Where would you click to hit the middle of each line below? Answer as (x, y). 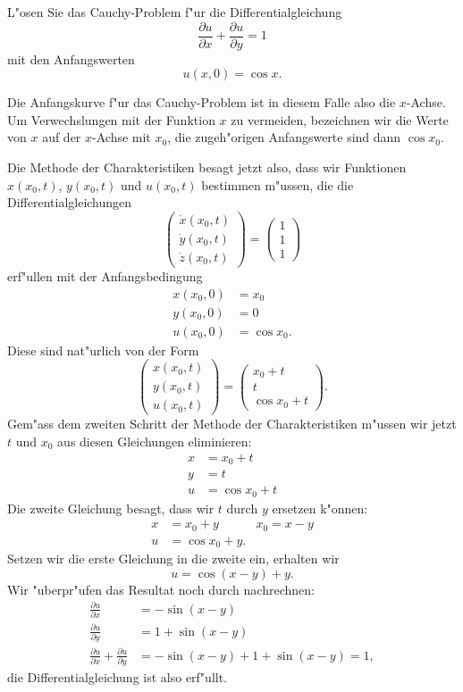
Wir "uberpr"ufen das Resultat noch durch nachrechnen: (161, 589)
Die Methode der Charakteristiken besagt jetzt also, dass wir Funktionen (207, 167)
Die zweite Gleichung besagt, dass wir (111, 508)
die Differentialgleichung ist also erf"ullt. (118, 676)
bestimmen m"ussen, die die (278, 184)
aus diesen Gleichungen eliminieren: (155, 441)
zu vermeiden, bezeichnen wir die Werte (340, 119)
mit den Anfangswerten (71, 58)
